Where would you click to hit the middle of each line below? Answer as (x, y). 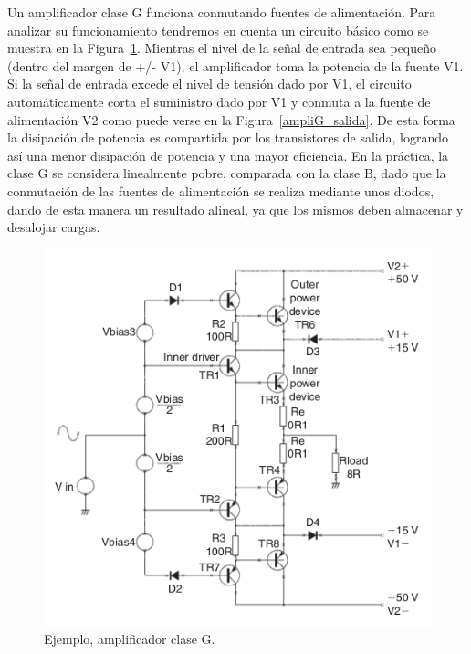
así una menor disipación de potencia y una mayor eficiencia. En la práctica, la (228, 155)
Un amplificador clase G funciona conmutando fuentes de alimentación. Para (222, 12)
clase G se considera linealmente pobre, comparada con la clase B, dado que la (227, 173)
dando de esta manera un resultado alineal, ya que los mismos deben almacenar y (235, 209)
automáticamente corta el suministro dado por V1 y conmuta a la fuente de (219, 101)
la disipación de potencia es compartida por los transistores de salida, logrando (228, 137)
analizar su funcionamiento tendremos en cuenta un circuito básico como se (218, 30)
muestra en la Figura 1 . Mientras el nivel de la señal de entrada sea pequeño (222, 48)
